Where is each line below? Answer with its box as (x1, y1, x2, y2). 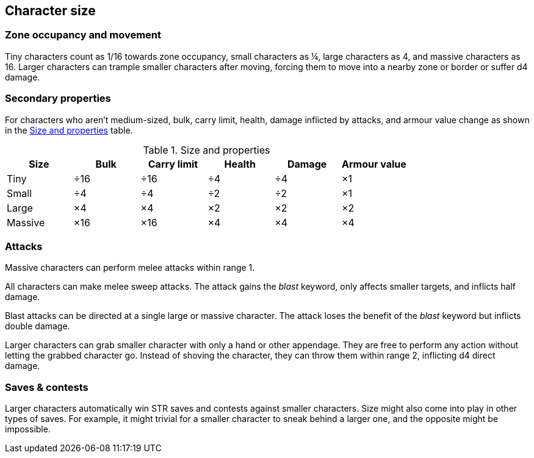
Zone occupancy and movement (5, 29, 162, 41)
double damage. (5, 321, 70, 332)
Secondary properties (5, 92, 111, 105)
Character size (5, 3, 96, 18)
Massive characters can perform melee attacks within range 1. (5, 262, 255, 273)
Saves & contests (5, 381, 88, 393)
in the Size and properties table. (5, 124, 133, 135)
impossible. (5, 424, 51, 435)
